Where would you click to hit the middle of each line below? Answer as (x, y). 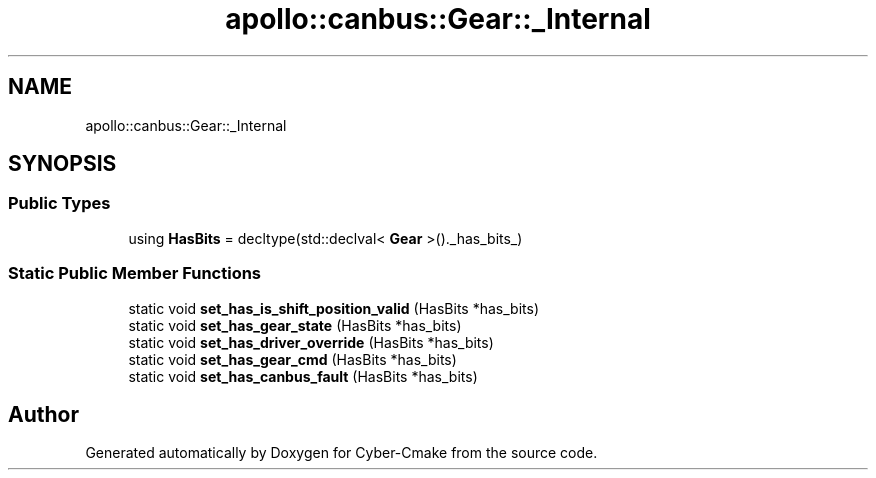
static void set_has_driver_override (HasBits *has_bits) (311, 342)
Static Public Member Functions (135, 273)
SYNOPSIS (62, 164)
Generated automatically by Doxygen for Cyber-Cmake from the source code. (341, 453)
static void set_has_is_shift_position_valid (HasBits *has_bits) (333, 308)
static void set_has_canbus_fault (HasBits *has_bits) (303, 376)
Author (43, 414)
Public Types (59, 203)
